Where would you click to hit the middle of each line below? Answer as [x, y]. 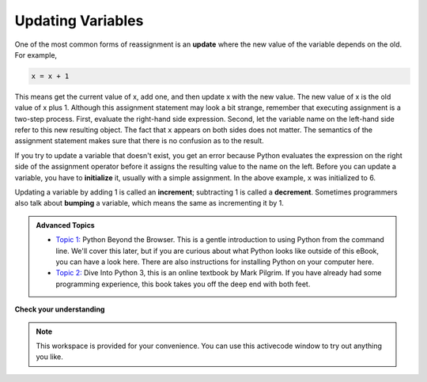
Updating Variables [79, 21]
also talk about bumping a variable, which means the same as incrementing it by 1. [149, 203]
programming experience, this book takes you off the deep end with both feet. [183, 284]
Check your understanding [60, 309]
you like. [49, 357]
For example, [36, 55]
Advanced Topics [65, 225]
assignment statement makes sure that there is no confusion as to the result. [139, 141]
